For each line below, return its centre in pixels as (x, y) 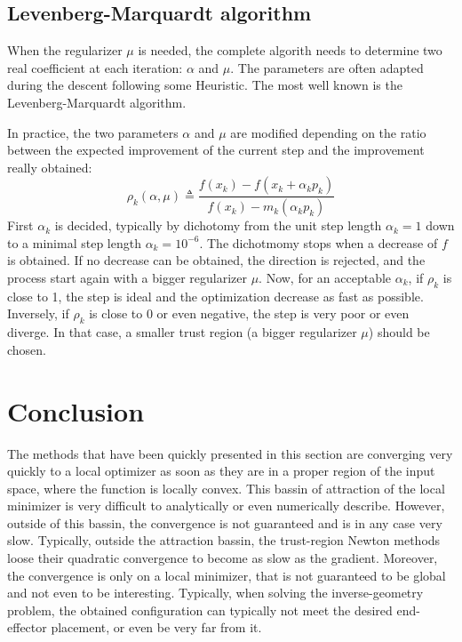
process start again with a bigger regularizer (127, 278)
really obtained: (50, 167)
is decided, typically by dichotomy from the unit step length (218, 225)
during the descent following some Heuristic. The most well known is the (205, 85)
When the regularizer (65, 50)
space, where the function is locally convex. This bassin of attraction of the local (226, 488)
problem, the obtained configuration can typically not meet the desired (200, 610)
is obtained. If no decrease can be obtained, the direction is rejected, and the (216, 260)
